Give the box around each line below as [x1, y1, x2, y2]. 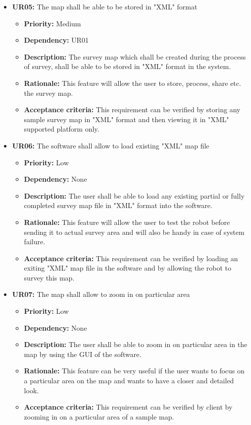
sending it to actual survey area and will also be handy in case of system [24, 226, 245, 237]
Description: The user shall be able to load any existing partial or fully [24, 190, 245, 201]
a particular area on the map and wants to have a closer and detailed [24, 375, 234, 386]
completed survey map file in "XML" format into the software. [24, 200, 212, 211]
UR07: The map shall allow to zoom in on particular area [12, 289, 190, 299]
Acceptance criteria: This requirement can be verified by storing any [24, 104, 241, 115]
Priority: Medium [24, 18, 81, 28]
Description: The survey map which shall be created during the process [24, 51, 246, 62]
